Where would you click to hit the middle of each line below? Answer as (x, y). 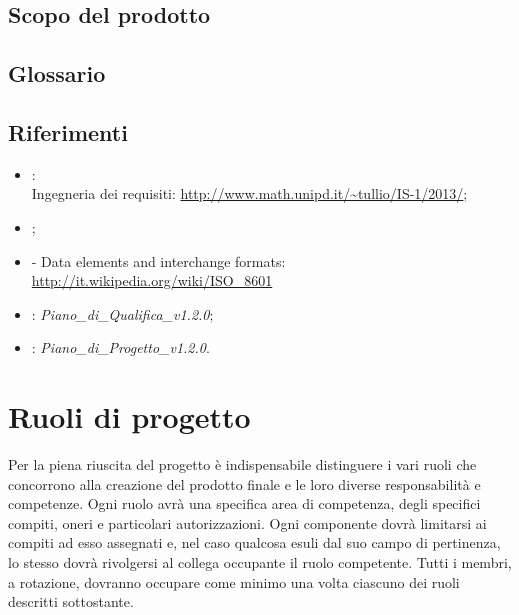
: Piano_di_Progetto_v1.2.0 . (120, 347)
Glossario (57, 73)
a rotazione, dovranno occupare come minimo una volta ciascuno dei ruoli (234, 581)
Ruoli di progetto (129, 416)
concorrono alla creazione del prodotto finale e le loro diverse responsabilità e (244, 483)
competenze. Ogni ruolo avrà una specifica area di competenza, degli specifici (244, 503)
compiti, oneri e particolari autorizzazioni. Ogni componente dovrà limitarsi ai (247, 522)
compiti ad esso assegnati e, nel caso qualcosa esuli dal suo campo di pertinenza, (254, 542)
